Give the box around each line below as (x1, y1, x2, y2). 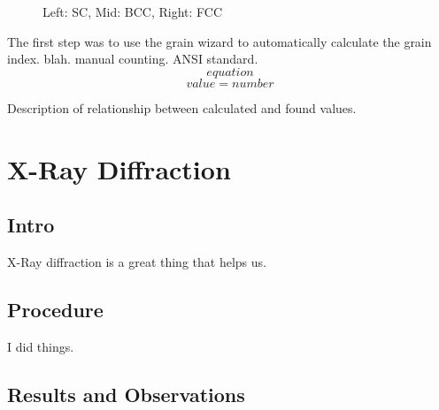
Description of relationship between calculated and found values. (7, 98, 357, 117)
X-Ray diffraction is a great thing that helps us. (7, 252, 266, 270)
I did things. (7, 337, 74, 355)
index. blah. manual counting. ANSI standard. (7, 49, 258, 68)
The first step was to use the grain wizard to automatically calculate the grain (7, 32, 432, 50)
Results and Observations (7, 380, 245, 407)
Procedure (7, 295, 104, 323)
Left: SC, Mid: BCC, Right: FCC (42, 3, 222, 20)
